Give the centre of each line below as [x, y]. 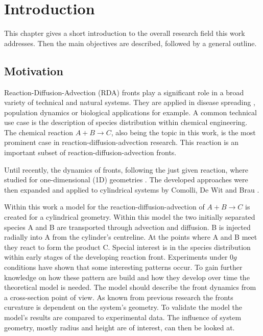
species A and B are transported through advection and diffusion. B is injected [127, 227]
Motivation [34, 70]
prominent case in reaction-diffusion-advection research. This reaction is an [122, 142]
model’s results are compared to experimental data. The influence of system [123, 317]
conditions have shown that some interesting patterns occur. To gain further [123, 267]
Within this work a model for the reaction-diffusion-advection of [104, 207]
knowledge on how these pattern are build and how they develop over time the [127, 277]
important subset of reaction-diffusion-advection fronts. [90, 152]
